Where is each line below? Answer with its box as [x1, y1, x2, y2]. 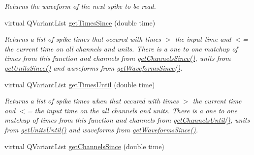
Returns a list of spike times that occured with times [4, 34, 161, 44]
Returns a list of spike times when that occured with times [4, 96, 179, 106]
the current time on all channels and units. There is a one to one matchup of [4, 43, 238, 53]
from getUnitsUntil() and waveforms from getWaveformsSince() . [4, 124, 198, 134]
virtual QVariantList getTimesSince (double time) [4, 17, 156, 27]
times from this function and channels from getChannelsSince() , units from [4, 53, 231, 63]
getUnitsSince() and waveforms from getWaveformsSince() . [4, 62, 183, 73]
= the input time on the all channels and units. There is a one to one [27, 105, 237, 115]
